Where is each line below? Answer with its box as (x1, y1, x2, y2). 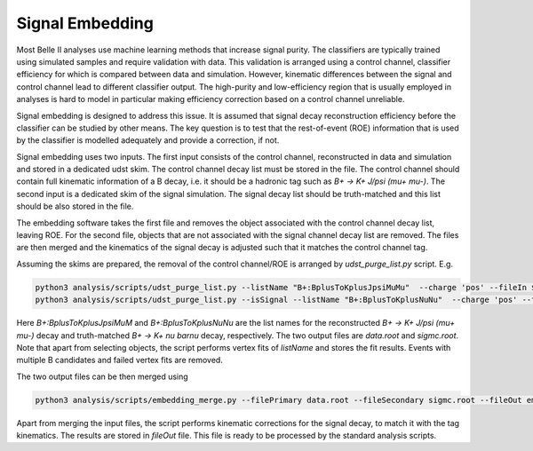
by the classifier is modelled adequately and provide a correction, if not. (16, 135, 280, 146)
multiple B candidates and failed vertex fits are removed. (16, 355, 224, 366)
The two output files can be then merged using (16, 371, 188, 382)
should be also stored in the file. (16, 201, 134, 212)
